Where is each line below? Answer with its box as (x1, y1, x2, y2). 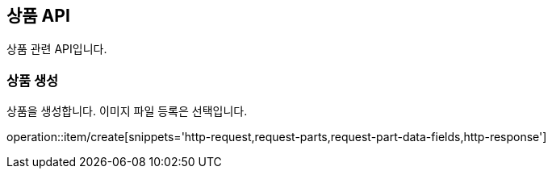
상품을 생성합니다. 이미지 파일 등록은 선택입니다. (6, 104, 248, 119)
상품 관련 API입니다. (6, 42, 107, 56)
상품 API (6, 6, 70, 26)
